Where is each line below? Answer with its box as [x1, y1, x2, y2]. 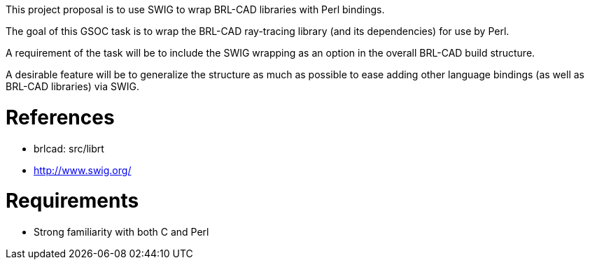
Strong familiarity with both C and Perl [34, 226, 209, 238]
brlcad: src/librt [34, 142, 104, 155]
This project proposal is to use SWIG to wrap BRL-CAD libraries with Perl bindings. [6, 3, 385, 15]
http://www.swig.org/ [34, 164, 132, 176]
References [6, 105, 115, 129]
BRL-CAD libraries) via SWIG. [6, 80, 139, 92]
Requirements [6, 189, 139, 213]
